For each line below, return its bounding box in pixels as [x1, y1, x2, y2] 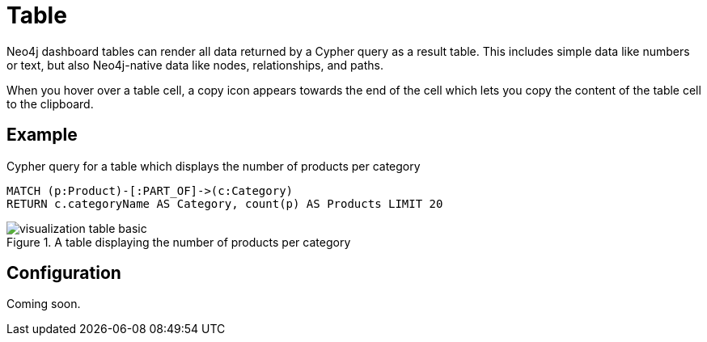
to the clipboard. [6, 96, 94, 111]
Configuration [6, 263, 121, 284]
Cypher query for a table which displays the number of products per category [6, 158, 421, 173]
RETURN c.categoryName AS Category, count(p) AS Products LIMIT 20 [6, 196, 443, 210]
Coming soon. [6, 297, 81, 311]
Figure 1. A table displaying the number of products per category [6, 234, 351, 249]
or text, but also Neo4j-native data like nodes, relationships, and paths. [6, 57, 383, 72]
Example [6, 125, 78, 146]
